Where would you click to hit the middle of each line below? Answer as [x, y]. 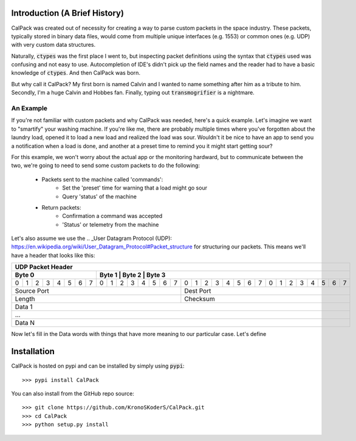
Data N [25, 323]
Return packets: [61, 207]
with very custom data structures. [53, 45]
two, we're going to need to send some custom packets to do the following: [106, 166]
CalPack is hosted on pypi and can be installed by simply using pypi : [98, 366]
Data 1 [24, 307]
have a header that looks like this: [53, 255]
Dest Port [198, 291]
